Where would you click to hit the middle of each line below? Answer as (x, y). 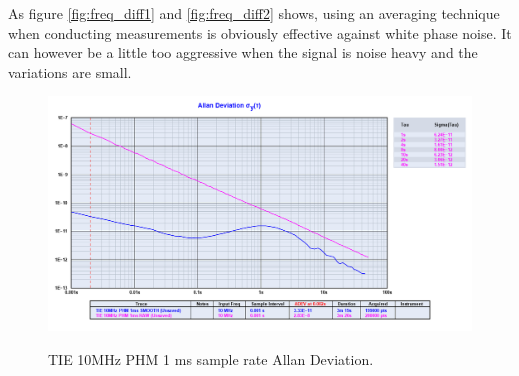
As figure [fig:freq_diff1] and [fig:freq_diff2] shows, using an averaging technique (254, 13)
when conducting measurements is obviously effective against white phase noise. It (260, 32)
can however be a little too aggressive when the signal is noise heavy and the (243, 52)
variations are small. (70, 71)
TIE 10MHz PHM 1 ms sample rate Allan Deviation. (211, 358)
